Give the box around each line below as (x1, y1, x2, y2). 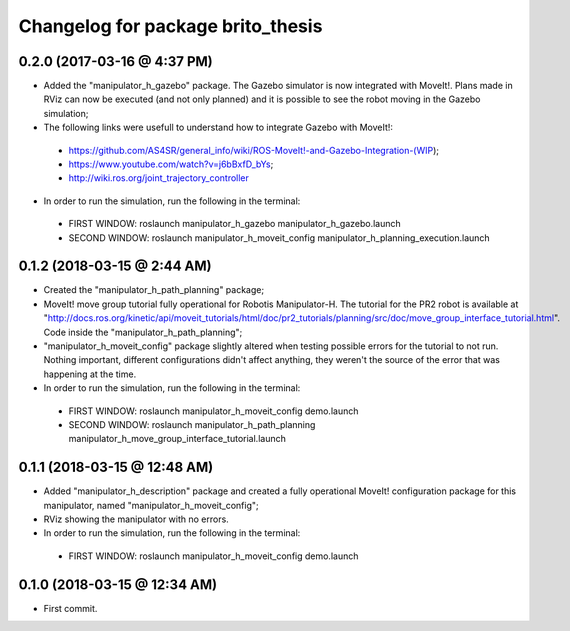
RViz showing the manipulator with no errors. (43, 513, 229, 525)
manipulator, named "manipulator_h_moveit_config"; (43, 499, 259, 511)
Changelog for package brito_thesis (18, 15, 323, 37)
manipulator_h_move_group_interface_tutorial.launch (68, 433, 287, 445)
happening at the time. (43, 368, 137, 380)
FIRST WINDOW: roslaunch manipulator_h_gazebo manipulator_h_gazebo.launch (68, 218, 402, 230)
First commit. (43, 602, 98, 614)
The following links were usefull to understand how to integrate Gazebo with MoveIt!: (43, 121, 394, 134)
